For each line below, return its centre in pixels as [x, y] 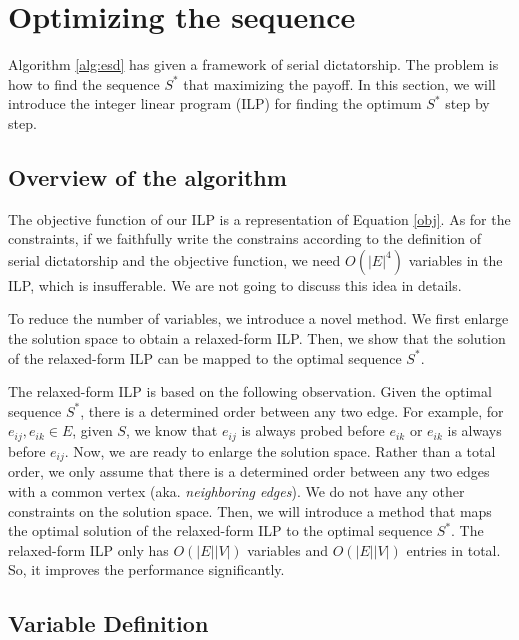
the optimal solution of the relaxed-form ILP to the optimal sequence [220, 530]
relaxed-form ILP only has [88, 549]
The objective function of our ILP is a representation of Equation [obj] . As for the [259, 218]
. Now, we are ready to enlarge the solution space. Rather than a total [280, 450]
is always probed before [313, 430]
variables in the [455, 259]
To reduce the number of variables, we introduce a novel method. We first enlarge [258, 318]
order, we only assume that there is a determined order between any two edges [249, 471]
